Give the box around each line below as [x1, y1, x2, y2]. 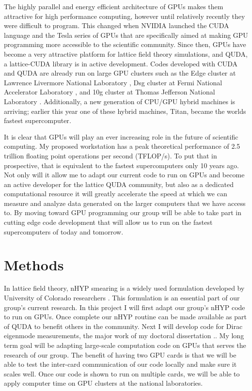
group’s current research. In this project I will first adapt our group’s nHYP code [4, 302, 245, 312]
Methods [4, 255, 64, 275]
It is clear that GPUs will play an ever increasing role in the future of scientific [4, 131, 238, 141]
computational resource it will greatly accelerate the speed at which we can [4, 188, 227, 199]
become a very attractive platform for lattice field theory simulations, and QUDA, [4, 48, 248, 59]
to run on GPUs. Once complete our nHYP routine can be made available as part [4, 312, 247, 322]
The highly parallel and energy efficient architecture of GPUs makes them [4, 1, 223, 11]
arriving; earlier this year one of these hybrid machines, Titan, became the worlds [4, 106, 246, 116]
